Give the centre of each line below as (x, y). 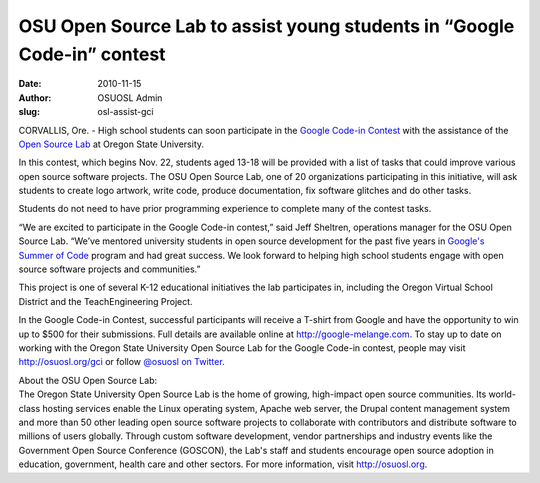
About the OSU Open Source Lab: (88, 380)
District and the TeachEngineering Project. (106, 301)
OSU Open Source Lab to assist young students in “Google (266, 26)
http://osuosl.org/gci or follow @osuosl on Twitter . (121, 362)
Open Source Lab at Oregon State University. (111, 144)
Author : (35, 97)
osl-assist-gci (125, 112)
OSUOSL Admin (130, 97)
